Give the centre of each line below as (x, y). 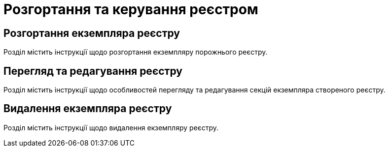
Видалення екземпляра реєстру (88, 109)
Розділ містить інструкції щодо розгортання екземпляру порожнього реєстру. (136, 52)
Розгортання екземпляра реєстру (92, 33)
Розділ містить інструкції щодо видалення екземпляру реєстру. (111, 127)
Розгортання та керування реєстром (131, 9)
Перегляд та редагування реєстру (93, 71)
